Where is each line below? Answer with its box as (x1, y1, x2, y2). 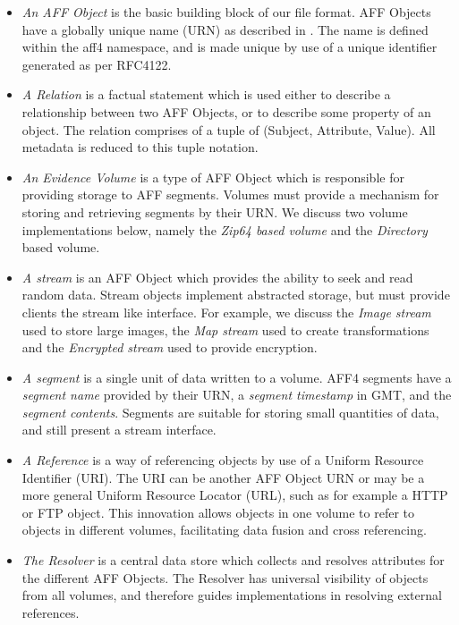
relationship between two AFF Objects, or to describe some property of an (21, 102, 431, 121)
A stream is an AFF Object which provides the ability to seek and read (21, 267, 413, 286)
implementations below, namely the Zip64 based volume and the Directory (21, 220, 428, 239)
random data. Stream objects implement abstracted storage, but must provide (21, 285, 450, 304)
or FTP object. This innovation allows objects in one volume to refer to (21, 503, 415, 521)
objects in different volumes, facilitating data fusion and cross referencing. (21, 520, 427, 539)
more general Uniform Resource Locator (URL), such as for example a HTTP (21, 486, 448, 504)
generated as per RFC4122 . (21, 55, 172, 73)
